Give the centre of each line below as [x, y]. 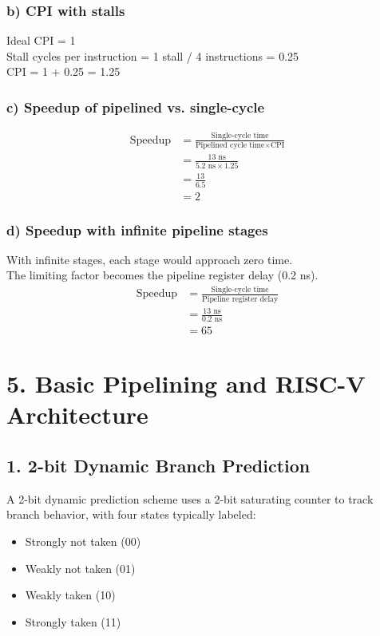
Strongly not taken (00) [83, 541]
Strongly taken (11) [73, 621]
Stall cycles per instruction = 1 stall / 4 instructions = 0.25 [153, 55]
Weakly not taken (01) [80, 568]
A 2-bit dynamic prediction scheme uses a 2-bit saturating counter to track [190, 498]
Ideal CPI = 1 [41, 40]
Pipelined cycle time [230, 145]
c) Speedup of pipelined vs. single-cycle [136, 107]
